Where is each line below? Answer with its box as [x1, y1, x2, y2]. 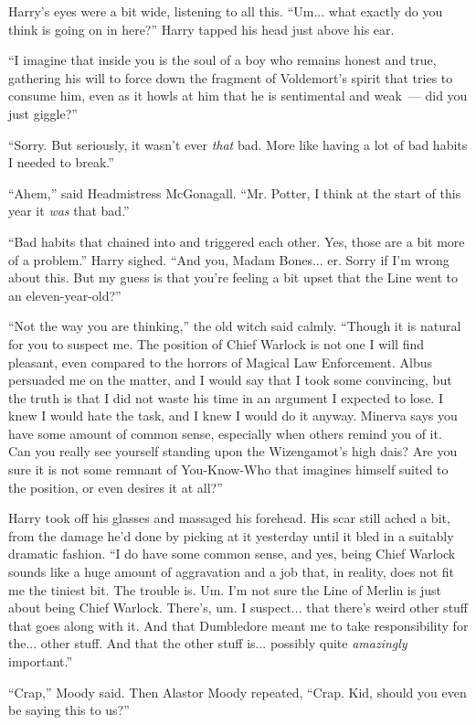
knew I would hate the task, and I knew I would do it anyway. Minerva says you [8, 406, 458, 425]
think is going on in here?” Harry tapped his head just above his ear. [8, 19, 395, 38]
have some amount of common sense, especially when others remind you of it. [8, 423, 442, 442]
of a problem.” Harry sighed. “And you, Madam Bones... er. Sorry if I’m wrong [8, 250, 450, 269]
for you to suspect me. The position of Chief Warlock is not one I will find [8, 334, 424, 353]
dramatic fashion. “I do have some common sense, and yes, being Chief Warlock [8, 544, 456, 563]
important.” [8, 652, 73, 670]
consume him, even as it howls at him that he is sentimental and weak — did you [8, 86, 468, 105]
